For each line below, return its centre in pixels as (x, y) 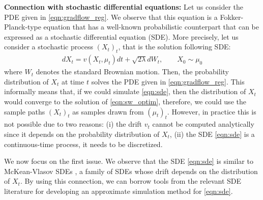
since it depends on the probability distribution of (82, 134)
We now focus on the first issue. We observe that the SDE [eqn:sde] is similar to (129, 161)
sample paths (25, 111)
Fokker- (232, 17)
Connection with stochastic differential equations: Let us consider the (124, 7)
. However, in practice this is (212, 111)
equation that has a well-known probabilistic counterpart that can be (151, 27)
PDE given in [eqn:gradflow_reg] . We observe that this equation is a (111, 17)
